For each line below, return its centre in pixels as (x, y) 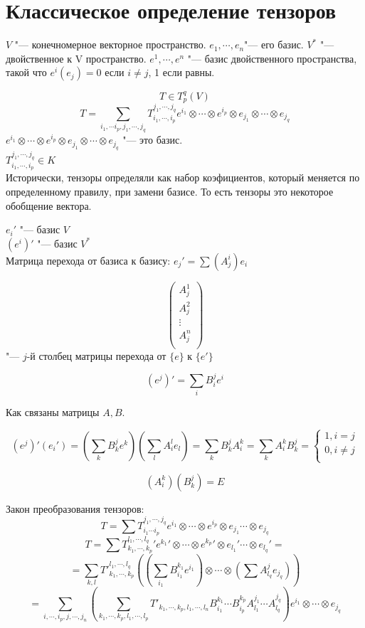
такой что (26, 72)
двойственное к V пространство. (76, 58)
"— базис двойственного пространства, (272, 58)
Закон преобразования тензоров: (75, 508)
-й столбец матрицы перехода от (96, 355)
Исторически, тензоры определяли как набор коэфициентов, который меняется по (183, 177)
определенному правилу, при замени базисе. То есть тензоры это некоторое (170, 191)
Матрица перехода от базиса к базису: (88, 260)
